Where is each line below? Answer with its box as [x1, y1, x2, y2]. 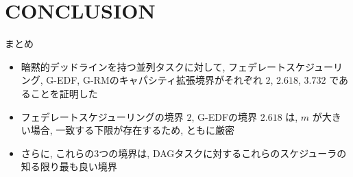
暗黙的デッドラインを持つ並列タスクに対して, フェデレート [21, 59, 286, 73]
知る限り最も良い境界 [21, 159, 117, 174]
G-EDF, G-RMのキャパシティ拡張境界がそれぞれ [46, 73, 263, 87]
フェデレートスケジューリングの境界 [21, 109, 184, 123]
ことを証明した [30, 86, 98, 100]
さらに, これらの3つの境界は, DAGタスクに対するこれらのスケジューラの [21, 145, 347, 160]
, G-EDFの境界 [191, 109, 258, 123]
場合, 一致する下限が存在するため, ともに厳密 [30, 123, 234, 137]
